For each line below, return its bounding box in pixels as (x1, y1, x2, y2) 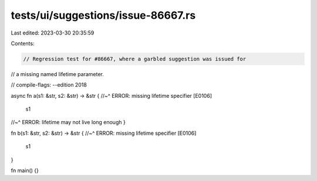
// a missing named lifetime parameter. (11, 70, 104, 77)
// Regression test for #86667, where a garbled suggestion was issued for (23, 56, 247, 62)
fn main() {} (11, 167, 39, 174)
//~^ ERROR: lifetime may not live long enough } (11, 119, 126, 126)
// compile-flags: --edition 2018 (11, 81, 87, 88)
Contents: (11, 40, 35, 47)
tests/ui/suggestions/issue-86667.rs (11, 9, 196, 22)
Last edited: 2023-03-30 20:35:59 (11, 29, 95, 36)
